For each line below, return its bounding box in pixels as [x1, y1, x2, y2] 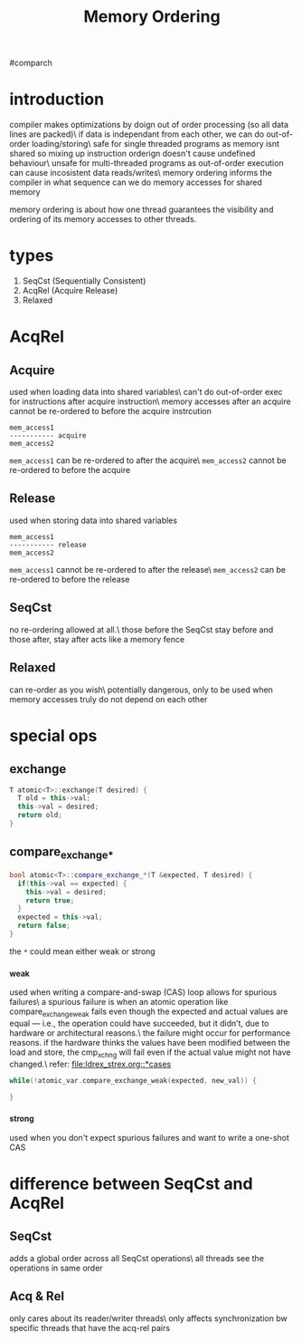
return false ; [17, 922, 71, 931]
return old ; [17, 811, 63, 820]
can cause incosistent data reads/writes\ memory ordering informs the [9, 168, 273, 179]
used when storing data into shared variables [9, 515, 178, 526]
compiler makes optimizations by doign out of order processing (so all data [9, 120, 289, 130]
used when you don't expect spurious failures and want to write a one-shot [9, 1132, 289, 1143]
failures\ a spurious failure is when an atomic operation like [9, 997, 229, 1008]
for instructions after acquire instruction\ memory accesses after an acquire [9, 396, 291, 407]
